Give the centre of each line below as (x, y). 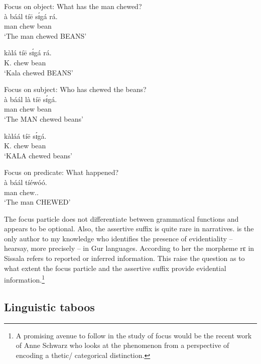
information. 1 (24, 279)
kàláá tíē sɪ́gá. (25, 135)
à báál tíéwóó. (26, 182)
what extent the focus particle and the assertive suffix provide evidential (115, 268)
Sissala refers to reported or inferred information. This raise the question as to (124, 258)
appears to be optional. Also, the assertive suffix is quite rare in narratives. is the (129, 229)
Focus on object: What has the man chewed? (73, 6)
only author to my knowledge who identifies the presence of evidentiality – (118, 238)
